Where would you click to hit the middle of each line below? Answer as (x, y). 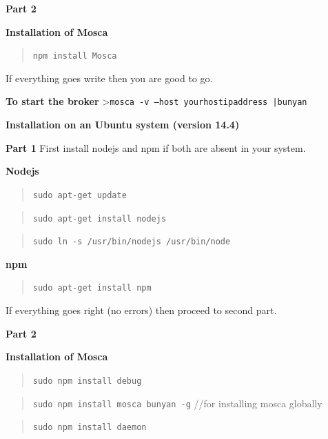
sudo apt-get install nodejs (100, 218)
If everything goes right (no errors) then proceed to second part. (141, 310)
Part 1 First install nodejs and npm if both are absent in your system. (156, 147)
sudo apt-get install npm (92, 288)
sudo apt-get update (80, 195)
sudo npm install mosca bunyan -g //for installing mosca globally (177, 403)
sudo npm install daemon (90, 428)
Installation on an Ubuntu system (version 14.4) (123, 125)
